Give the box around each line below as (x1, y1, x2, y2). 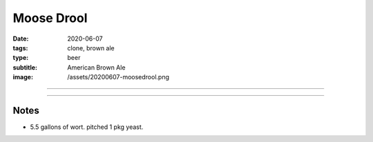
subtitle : (12, 63, 38, 72)
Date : (12, 34, 29, 43)
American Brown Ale (67, 63, 126, 72)
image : (12, 73, 34, 81)
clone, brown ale (67, 43, 115, 52)
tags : (12, 43, 28, 52)
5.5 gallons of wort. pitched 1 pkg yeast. (30, 123, 144, 131)
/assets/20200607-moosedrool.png (67, 73, 169, 81)
